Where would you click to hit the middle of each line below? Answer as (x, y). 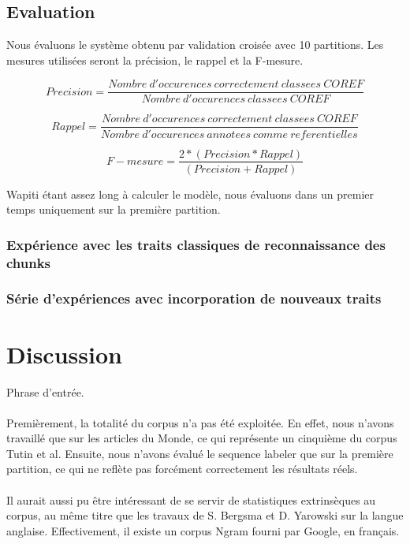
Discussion (64, 354)
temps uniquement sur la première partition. (114, 209)
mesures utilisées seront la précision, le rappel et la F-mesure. (155, 60)
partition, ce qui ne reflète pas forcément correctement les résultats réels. (182, 469)
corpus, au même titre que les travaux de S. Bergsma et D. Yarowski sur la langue (205, 515)
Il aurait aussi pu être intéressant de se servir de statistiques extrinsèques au (191, 499)
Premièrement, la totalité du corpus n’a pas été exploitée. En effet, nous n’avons (200, 422)
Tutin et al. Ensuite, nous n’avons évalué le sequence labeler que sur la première (200, 453)
